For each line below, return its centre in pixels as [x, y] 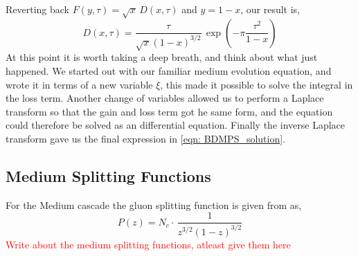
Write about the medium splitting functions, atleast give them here [148, 244]
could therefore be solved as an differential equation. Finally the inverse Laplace [175, 125]
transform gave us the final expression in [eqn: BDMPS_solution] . [146, 139]
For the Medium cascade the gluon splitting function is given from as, [154, 204]
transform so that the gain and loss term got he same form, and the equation [169, 111]
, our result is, [270, 9]
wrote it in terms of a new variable [79, 84]
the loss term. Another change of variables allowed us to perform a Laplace [165, 98]
